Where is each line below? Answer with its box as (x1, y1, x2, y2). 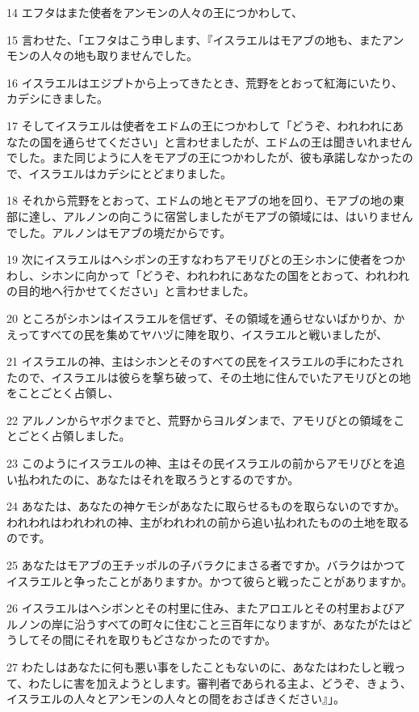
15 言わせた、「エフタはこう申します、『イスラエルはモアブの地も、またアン (6, 31, 404, 48)
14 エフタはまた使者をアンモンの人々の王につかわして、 (6, 4, 303, 20)
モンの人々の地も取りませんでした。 (6, 47, 198, 64)
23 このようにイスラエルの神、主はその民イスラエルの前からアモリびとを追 (6, 455, 405, 472)
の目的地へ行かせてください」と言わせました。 (6, 282, 255, 299)
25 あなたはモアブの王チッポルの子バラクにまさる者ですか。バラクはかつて (6, 557, 406, 574)
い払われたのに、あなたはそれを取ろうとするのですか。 (6, 470, 300, 487)
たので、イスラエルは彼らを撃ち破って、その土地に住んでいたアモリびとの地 (6, 368, 411, 385)
